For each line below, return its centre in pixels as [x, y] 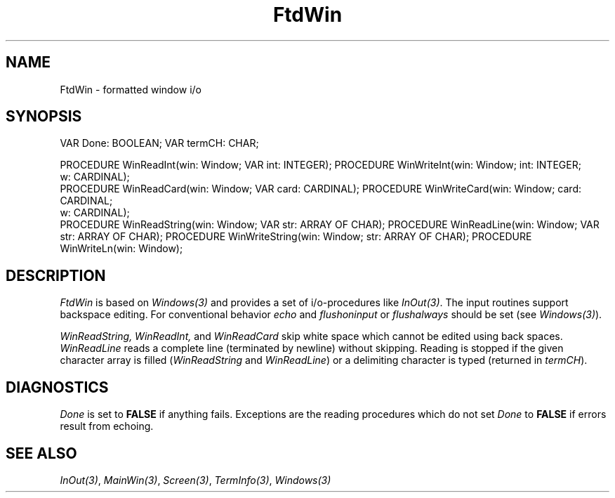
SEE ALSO [41, 453]
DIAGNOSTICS [57, 387]
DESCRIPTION [56, 275]
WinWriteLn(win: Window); [121, 249]
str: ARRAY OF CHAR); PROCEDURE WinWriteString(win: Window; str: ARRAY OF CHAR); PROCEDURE [296, 237]
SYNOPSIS [44, 117]
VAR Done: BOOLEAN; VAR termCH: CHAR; [159, 143]
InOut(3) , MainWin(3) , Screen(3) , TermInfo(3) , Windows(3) [196, 480]
